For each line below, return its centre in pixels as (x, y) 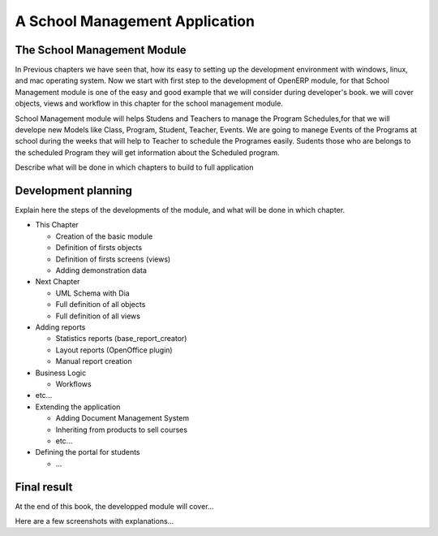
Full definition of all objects (101, 305)
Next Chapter (58, 282)
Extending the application (78, 407)
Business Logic (61, 373)
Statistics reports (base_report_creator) (121, 339)
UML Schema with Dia (92, 293)
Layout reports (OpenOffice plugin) (114, 350)
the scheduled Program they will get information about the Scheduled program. (147, 152)
